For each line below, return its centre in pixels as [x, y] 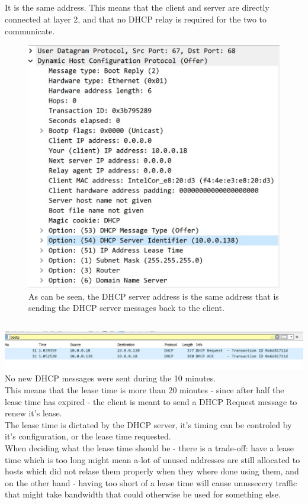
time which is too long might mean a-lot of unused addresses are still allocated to [153, 459]
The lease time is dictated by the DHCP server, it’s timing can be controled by [148, 424]
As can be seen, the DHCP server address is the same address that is [154, 296]
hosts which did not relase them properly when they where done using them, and [152, 471]
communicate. [30, 31]
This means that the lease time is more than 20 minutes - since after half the [145, 389]
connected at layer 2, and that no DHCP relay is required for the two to [136, 19]
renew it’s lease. [33, 413]
